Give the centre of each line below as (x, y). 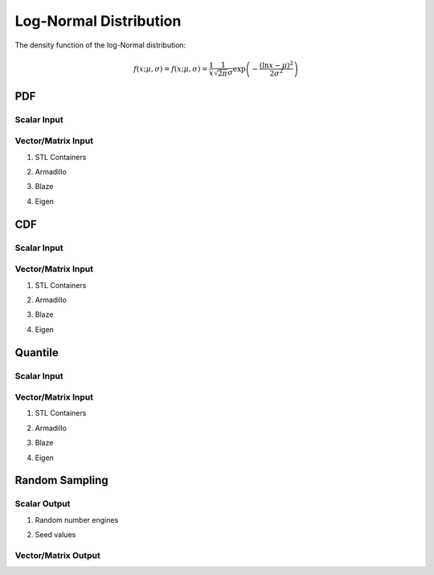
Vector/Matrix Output (57, 555)
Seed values (55, 535)
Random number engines (77, 520)
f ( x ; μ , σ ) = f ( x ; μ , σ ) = (170, 69)
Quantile (37, 353)
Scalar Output (43, 504)
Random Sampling (61, 481)
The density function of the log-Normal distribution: (100, 45)
